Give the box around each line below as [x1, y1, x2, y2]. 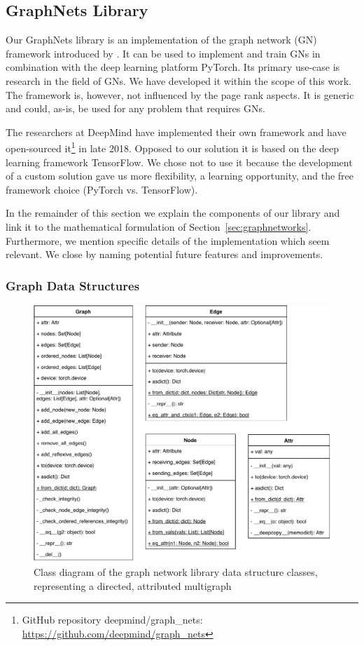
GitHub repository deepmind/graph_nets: [22, 612, 203, 627]
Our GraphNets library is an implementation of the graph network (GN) [6, 32, 317, 47]
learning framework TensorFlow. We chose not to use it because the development [6, 154, 353, 169]
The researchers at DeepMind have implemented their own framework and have [6, 124, 346, 139]
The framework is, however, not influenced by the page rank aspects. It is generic [6, 87, 354, 102]
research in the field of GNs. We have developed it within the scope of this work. [6, 73, 352, 88]
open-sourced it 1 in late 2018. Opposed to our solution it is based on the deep [6, 139, 339, 156]
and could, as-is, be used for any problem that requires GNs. [6, 101, 265, 116]
